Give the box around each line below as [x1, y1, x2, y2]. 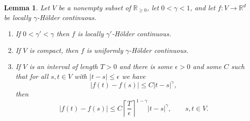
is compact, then [29, 45, 79, 55]
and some [192, 61, 221, 72]
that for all [15, 71, 49, 81]
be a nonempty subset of [59, 2, 131, 12]
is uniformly [87, 45, 123, 55]
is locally [77, 28, 104, 39]
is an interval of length [29, 61, 98, 72]
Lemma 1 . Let [4, 2, 50, 12]
